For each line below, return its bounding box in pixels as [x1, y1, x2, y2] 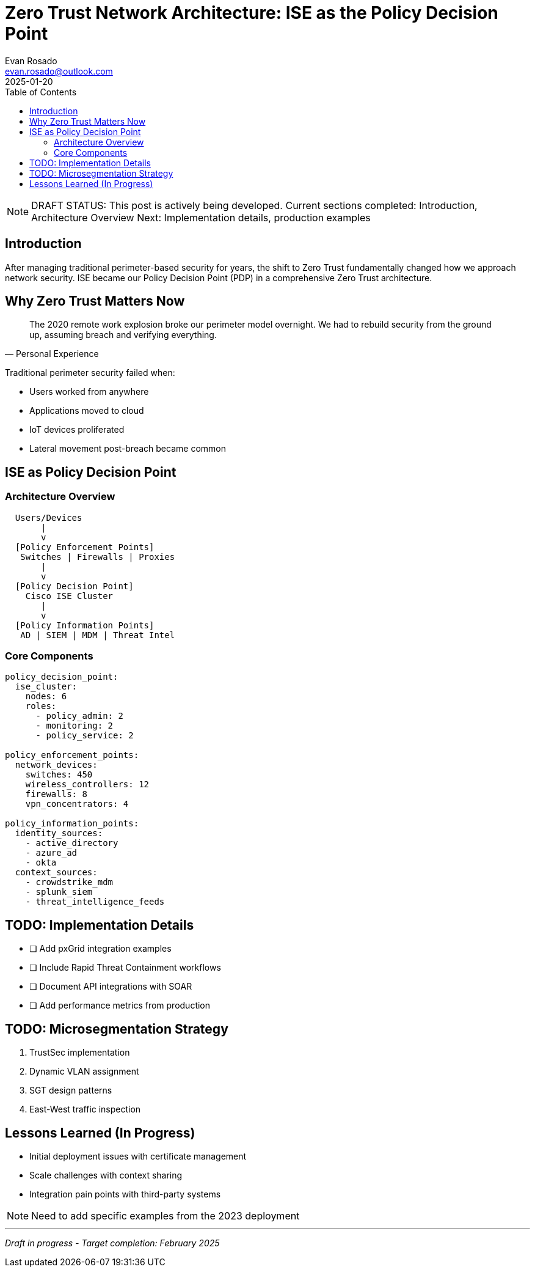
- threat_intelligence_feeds [25, 897, 165, 907]
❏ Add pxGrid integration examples [29, 943, 172, 954]
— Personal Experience [5, 348, 99, 359]
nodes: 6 [25, 691, 67, 702]
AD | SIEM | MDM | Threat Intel [20, 630, 175, 640]
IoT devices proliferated [29, 424, 125, 435]
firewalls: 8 [25, 789, 87, 800]
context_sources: [15, 867, 98, 878]
